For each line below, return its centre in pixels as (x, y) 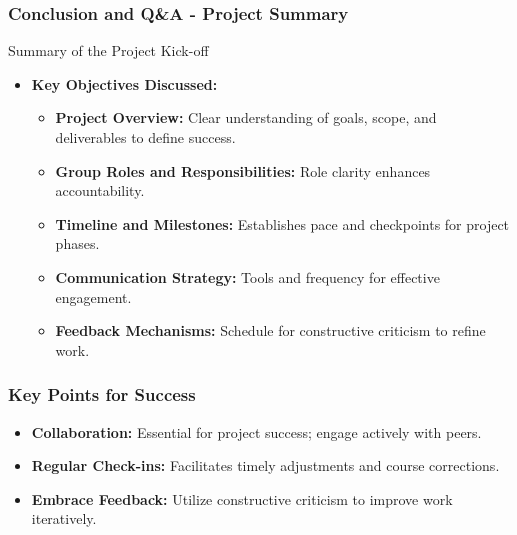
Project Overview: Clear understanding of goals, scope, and (246, 117)
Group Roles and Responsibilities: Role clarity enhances (243, 170)
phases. (77, 243)
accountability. (100, 190)
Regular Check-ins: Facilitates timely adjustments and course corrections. (265, 465)
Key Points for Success (102, 394)
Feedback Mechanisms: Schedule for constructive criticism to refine (270, 330)
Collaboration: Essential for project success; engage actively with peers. (256, 431)
